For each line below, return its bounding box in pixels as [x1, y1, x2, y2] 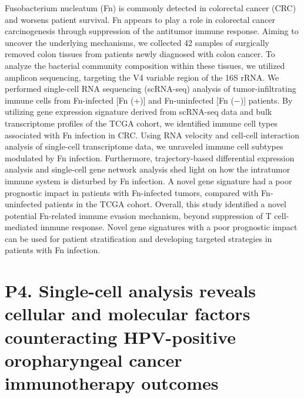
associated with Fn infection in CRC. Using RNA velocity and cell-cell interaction [5, 128, 299, 141]
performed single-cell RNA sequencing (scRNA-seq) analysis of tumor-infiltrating [5, 82, 296, 95]
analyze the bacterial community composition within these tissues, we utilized [5, 59, 285, 71]
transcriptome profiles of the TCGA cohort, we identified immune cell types [5, 117, 278, 129]
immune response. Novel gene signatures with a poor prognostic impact [40, 221, 298, 233]
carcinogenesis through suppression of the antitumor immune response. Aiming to [5, 25, 299, 37]
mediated [5, 221, 38, 233]
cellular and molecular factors [5, 301, 250, 326]
